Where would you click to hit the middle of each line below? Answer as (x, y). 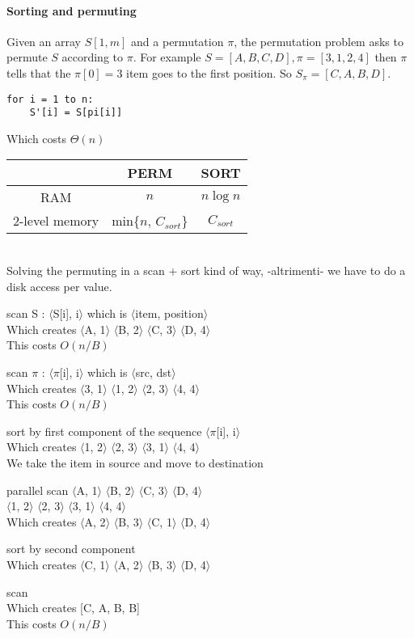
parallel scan (38, 490)
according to (93, 57)
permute (27, 57)
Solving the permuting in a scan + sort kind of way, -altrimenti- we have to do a (206, 270)
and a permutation (177, 41)
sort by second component (71, 549)
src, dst (154, 372)
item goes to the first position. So (209, 72)
